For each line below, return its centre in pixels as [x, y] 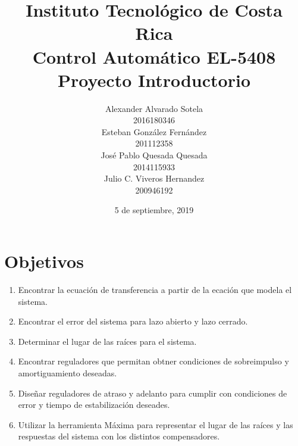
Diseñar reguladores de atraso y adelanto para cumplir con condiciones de [153, 393]
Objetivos [44, 261]
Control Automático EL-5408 [154, 56]
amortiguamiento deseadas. [68, 372]
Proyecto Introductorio [154, 79]
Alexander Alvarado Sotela [154, 108]
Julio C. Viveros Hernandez [154, 178]
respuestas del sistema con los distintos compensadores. [119, 436]
